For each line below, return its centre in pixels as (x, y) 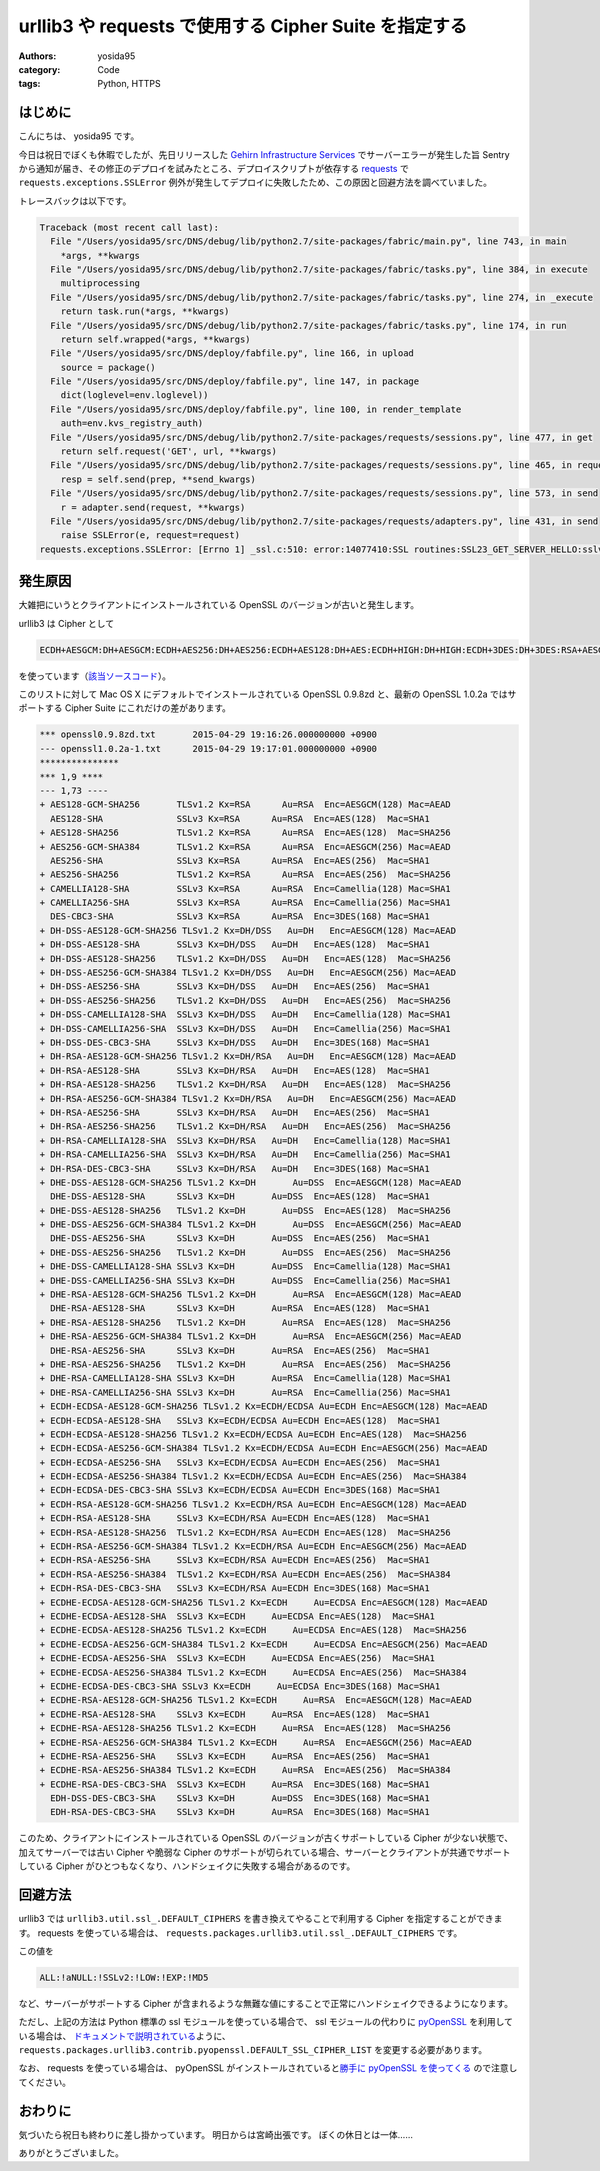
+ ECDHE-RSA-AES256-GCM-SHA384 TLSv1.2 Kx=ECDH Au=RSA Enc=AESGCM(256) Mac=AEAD (255, 1742)
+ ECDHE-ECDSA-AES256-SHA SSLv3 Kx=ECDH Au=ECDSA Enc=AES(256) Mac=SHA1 (237, 1658)
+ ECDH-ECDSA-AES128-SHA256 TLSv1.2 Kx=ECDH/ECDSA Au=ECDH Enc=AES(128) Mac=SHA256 (253, 1434)
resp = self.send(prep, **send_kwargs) (158, 479)
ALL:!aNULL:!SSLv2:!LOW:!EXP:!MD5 (124, 1977)
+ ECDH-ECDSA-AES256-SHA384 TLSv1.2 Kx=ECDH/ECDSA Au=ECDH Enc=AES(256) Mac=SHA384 (253, 1476)
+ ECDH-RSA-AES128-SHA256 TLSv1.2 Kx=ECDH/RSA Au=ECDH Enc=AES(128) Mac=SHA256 (245, 1532)
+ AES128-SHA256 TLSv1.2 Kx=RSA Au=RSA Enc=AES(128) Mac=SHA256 (245, 833)
